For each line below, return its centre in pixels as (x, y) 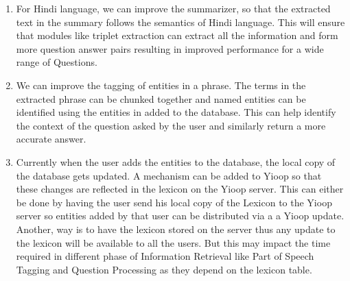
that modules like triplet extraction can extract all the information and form (177, 35)
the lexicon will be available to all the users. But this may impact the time (173, 242)
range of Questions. (57, 62)
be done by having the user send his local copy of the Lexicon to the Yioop (174, 202)
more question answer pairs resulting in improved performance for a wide (170, 48)
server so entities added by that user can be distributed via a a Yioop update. (180, 216)
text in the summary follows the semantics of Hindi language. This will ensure (180, 22)
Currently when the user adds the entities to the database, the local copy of (176, 161)
